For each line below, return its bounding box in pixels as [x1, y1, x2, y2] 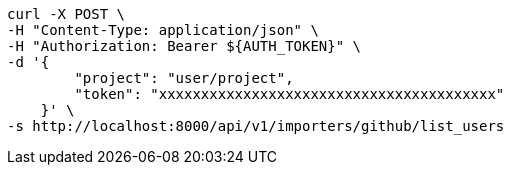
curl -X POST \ [7, 6, 126, 22]
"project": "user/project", [74, 70, 294, 86]
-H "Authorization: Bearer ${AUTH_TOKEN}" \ [7, 38, 362, 54]
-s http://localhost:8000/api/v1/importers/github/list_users [7, 118, 505, 134]
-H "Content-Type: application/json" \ [7, 22, 319, 38]
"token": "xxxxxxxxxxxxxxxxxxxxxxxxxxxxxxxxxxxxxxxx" [74, 86, 505, 102]
